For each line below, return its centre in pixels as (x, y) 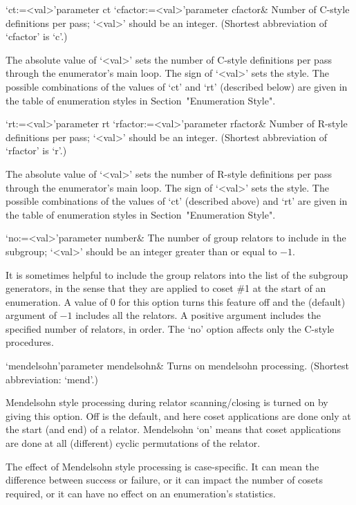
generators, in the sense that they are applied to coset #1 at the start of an (166, 288)
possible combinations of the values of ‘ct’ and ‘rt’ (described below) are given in (177, 86)
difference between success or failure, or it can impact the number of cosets (165, 480)
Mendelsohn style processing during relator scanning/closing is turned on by (167, 402)
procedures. (30, 342)
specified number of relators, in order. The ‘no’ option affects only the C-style (170, 328)
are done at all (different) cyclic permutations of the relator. (133, 443)
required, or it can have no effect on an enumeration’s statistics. (141, 493)
